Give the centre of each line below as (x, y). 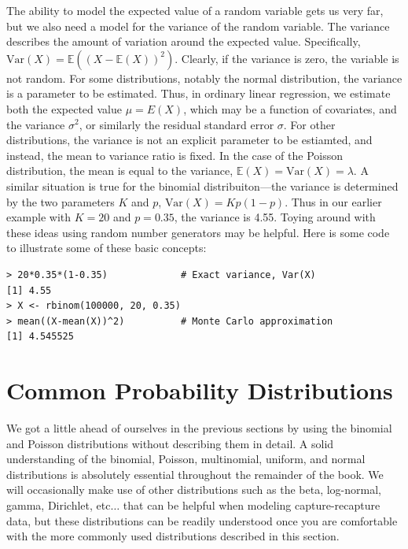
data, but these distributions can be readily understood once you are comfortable (202, 520)
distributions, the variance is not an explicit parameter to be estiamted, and (189, 140)
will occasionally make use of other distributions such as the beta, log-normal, (194, 490)
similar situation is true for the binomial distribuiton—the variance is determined (202, 185)
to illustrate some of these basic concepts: (107, 248)
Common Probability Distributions (200, 390)
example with (39, 217)
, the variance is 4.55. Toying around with (275, 217)
